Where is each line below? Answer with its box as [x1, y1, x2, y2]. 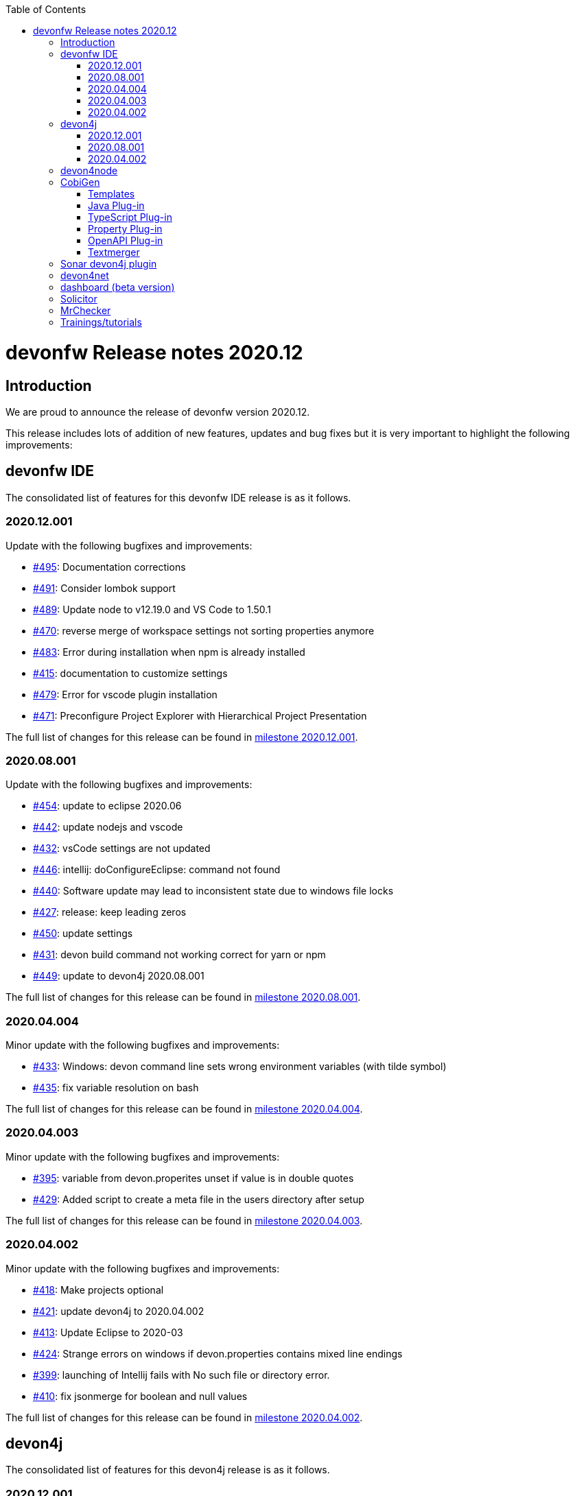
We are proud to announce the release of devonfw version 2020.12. [5, 405, 310, 418]
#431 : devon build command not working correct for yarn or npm [33, 949, 326, 961]
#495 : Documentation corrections [33, 560, 186, 573]
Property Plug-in [88, 223, 163, 235]
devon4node [60, 165, 118, 176]
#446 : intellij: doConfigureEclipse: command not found [33, 864, 281, 876]
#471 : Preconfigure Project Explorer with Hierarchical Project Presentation [33, 709, 367, 722]
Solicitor [60, 293, 97, 305]
